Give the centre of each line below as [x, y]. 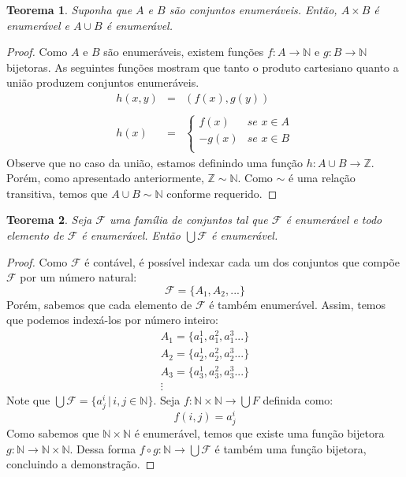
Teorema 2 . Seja [49, 220]
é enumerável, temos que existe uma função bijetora [259, 433]
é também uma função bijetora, [291, 448]
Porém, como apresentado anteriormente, [105, 178]
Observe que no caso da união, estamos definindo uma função [155, 162]
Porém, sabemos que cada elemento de [99, 304]
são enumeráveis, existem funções [184, 52]
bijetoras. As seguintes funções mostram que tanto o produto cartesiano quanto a [203, 67]
